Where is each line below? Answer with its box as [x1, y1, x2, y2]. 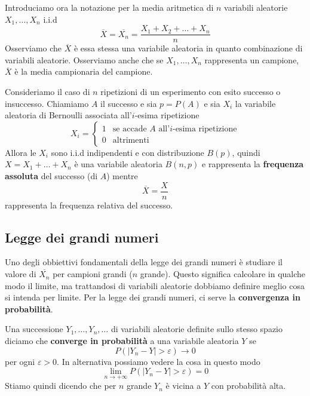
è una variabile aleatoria [74, 158, 162, 170]
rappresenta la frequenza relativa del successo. [5, 198, 173, 211]
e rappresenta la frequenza [202, 158, 304, 170]
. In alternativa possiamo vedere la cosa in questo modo [57, 355, 260, 367]
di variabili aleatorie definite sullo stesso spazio [111, 323, 283, 335]
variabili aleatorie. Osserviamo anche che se [5, 53, 164, 66]
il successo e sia [100, 97, 157, 109]
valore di [5, 268, 36, 280]
